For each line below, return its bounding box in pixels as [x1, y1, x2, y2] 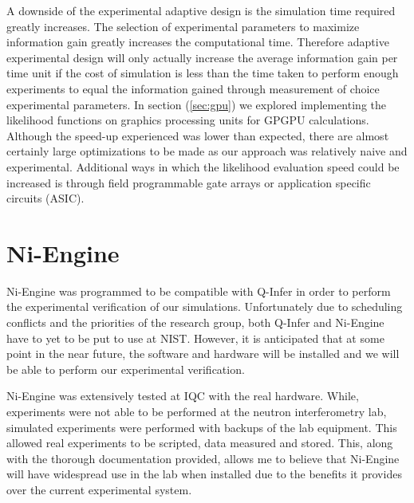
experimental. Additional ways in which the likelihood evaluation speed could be [6, 158, 400, 175]
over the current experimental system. [6, 481, 192, 497]
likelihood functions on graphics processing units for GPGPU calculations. [6, 112, 369, 128]
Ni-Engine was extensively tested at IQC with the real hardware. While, [6, 387, 359, 404]
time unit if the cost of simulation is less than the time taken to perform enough [6, 65, 399, 81]
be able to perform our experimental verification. [6, 360, 245, 377]
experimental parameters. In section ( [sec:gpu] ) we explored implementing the [6, 96, 386, 112]
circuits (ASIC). [6, 190, 85, 206]
